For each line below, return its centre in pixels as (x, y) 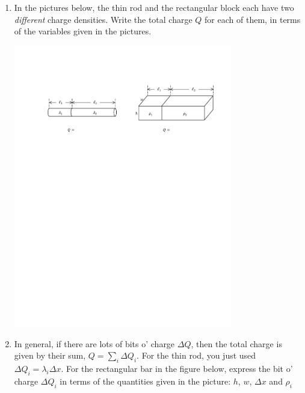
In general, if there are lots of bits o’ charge (94, 343)
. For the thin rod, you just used (196, 355)
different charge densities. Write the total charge (103, 19)
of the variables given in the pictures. (83, 31)
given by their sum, (50, 355)
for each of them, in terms (253, 19)
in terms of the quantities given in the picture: (145, 381)
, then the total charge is (236, 343)
